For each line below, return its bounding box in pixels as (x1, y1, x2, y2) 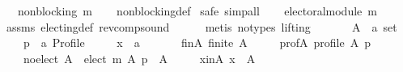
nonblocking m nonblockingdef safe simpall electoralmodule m (17, 2, 377, 19)
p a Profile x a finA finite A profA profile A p (23, 34, 371, 51)
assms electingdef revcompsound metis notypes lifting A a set (6, 18, 397, 35)
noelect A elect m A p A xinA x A (23, 49, 256, 66)
